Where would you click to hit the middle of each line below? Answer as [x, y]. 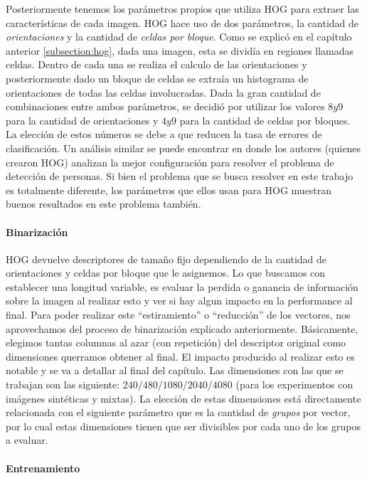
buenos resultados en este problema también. [103, 204]
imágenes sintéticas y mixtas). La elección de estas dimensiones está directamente [183, 398]
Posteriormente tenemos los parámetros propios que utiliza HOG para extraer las [182, 9]
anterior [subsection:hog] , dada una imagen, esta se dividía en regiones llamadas [180, 50]
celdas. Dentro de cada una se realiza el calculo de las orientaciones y [156, 64]
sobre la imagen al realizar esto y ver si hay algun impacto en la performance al [179, 301]
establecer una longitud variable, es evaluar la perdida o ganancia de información [182, 286]
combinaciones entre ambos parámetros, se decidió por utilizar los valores [165, 106]
